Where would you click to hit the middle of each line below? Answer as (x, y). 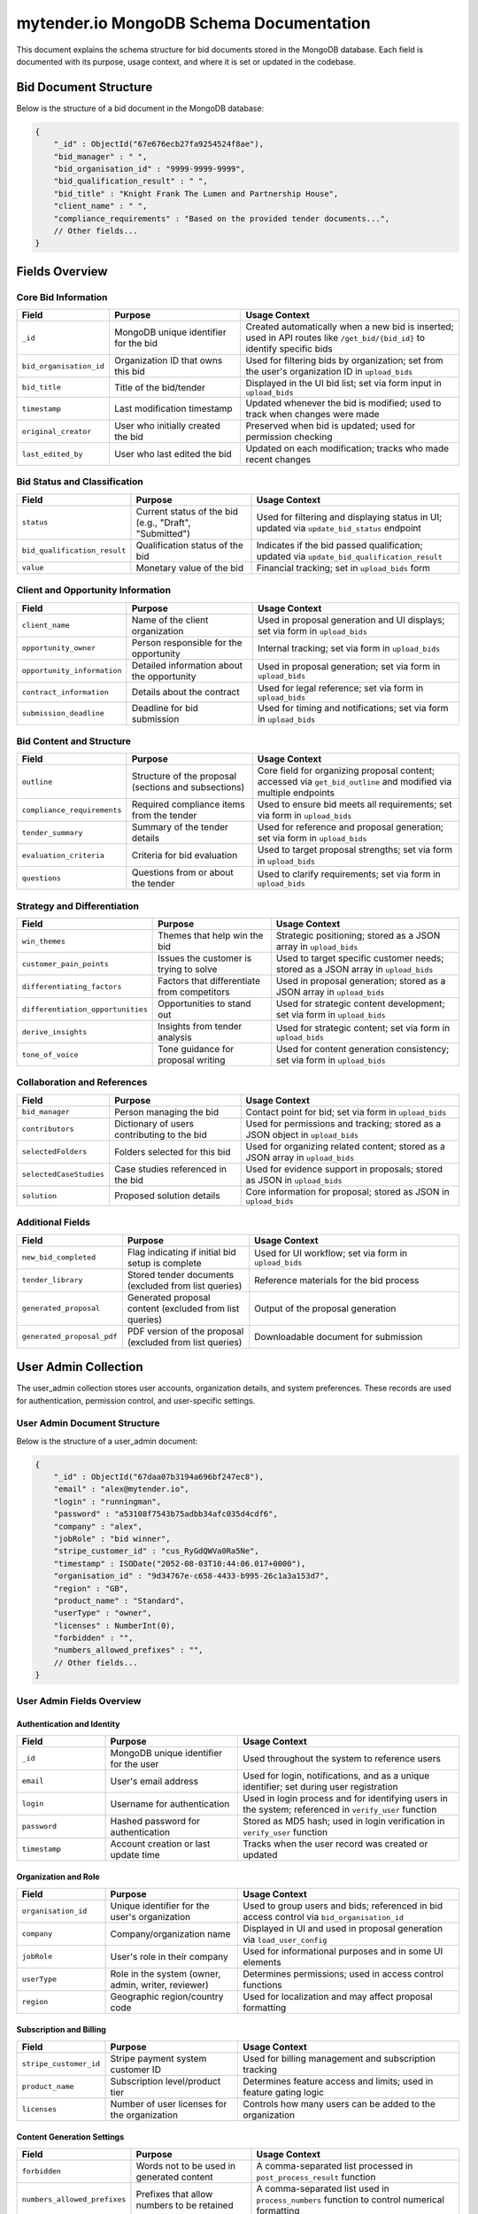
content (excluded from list (183, 1308)
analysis (175, 1038)
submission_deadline (63, 713)
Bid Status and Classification (80, 482)
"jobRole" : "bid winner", (112, 1538)
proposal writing (192, 1060)
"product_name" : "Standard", (119, 1600)
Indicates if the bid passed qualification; (340, 545)
